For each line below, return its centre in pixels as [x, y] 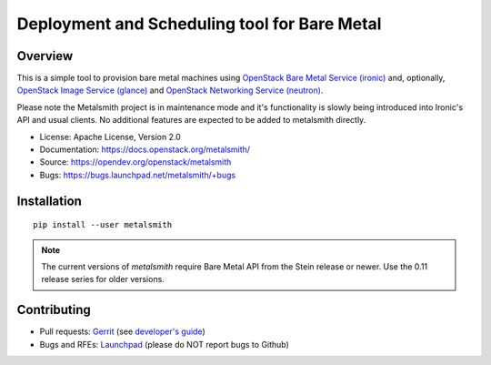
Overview [45, 56]
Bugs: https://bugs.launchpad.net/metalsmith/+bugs [138, 175]
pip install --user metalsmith [103, 225]
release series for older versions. [103, 279]
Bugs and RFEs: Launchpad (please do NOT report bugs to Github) [165, 344]
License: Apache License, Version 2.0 [110, 137]
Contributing [54, 310]
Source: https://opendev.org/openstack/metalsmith [135, 162]
